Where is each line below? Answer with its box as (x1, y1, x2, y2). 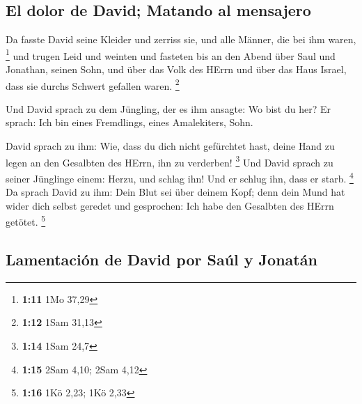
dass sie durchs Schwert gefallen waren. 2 (6, 76, 180, 93)
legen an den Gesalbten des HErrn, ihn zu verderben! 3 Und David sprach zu (6, 153, 333, 169)
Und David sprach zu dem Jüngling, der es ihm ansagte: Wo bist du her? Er (6, 101, 331, 116)
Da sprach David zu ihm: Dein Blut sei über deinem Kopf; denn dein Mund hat (6, 185, 345, 199)
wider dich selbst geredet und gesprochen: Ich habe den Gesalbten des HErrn (6, 198, 334, 212)
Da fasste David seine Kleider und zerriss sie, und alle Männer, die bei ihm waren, (6, 32, 356, 47)
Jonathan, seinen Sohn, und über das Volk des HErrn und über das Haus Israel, (6, 62, 347, 77)
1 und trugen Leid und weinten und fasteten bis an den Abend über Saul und (6, 46, 336, 63)
